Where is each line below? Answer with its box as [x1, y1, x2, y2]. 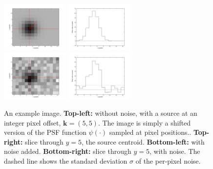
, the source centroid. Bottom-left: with [81, 136, 205, 147]
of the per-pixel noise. [135, 155, 201, 166]
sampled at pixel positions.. [109, 127, 192, 137]
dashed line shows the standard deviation [4, 155, 128, 166]
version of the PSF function [4, 127, 86, 137]
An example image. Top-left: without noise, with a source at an [4, 107, 197, 118]
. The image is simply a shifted [98, 117, 191, 127]
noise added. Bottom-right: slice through [4, 146, 131, 156]
